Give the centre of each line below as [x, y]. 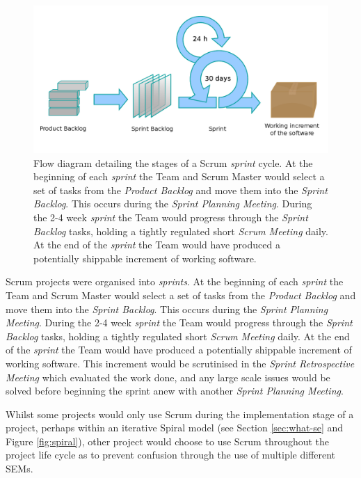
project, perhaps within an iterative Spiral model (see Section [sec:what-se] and [175, 428]
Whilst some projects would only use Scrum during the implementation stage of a [180, 414]
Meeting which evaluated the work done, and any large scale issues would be [168, 377]
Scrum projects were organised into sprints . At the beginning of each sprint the [175, 281]
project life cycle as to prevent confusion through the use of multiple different [171, 455]
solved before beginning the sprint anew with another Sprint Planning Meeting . [175, 391]
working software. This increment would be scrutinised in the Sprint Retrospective [180, 363]
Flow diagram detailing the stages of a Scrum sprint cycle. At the [173, 162]
